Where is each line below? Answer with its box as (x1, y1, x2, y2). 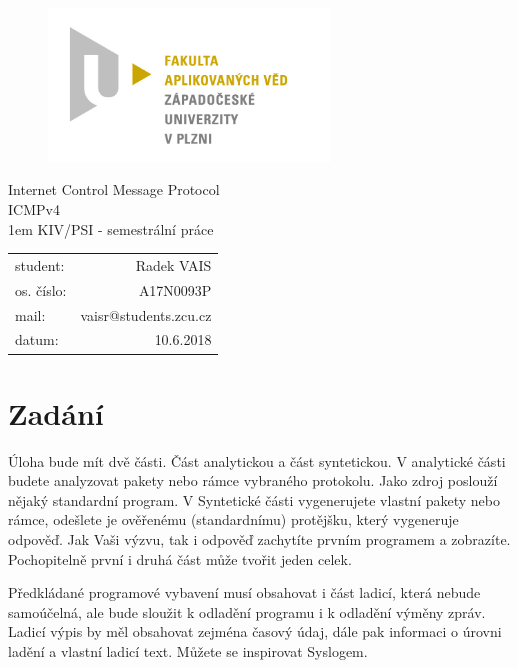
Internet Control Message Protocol (8, 179, 220, 200)
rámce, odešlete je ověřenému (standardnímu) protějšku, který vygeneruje (8, 509, 459, 530)
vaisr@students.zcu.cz (80, 304, 212, 325)
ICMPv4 (8, 199, 60, 219)
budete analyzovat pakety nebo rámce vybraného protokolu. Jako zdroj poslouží (8, 470, 498, 491)
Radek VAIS (135, 254, 212, 275)
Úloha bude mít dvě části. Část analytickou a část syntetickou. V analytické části (8, 450, 506, 471)
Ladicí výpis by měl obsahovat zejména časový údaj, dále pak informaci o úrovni (8, 621, 502, 642)
